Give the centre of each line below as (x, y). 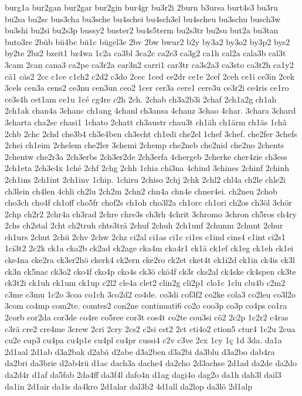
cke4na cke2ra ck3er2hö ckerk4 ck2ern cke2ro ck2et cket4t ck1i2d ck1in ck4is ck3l (150, 260)
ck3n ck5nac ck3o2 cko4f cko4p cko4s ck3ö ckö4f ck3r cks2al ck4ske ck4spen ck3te (150, 271)
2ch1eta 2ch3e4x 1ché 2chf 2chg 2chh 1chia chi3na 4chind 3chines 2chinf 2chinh (147, 168)
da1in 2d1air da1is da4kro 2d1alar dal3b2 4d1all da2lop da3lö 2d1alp (129, 386)
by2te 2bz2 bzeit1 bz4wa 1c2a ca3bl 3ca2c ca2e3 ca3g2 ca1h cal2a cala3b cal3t (145, 53)
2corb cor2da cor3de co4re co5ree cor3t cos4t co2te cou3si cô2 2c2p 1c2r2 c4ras (147, 317)
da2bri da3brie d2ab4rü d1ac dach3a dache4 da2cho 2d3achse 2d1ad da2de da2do (151, 363)
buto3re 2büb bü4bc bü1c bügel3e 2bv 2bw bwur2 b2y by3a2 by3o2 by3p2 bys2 (147, 41)
